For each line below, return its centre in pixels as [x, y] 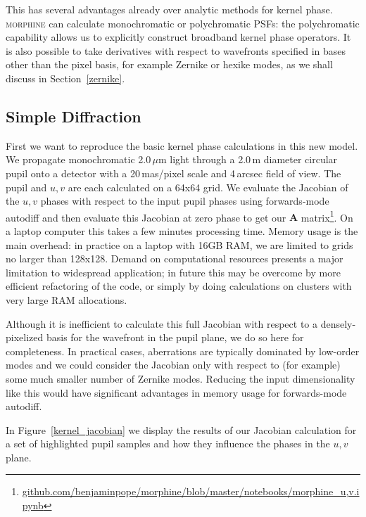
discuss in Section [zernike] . [65, 78]
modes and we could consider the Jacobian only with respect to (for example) [173, 365]
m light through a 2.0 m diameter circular [248, 159]
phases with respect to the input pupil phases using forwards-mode [185, 201]
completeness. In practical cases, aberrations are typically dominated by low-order [183, 351]
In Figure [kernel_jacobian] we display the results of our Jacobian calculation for [181, 429]
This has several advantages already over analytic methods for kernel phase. [169, 9]
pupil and [26, 187]
